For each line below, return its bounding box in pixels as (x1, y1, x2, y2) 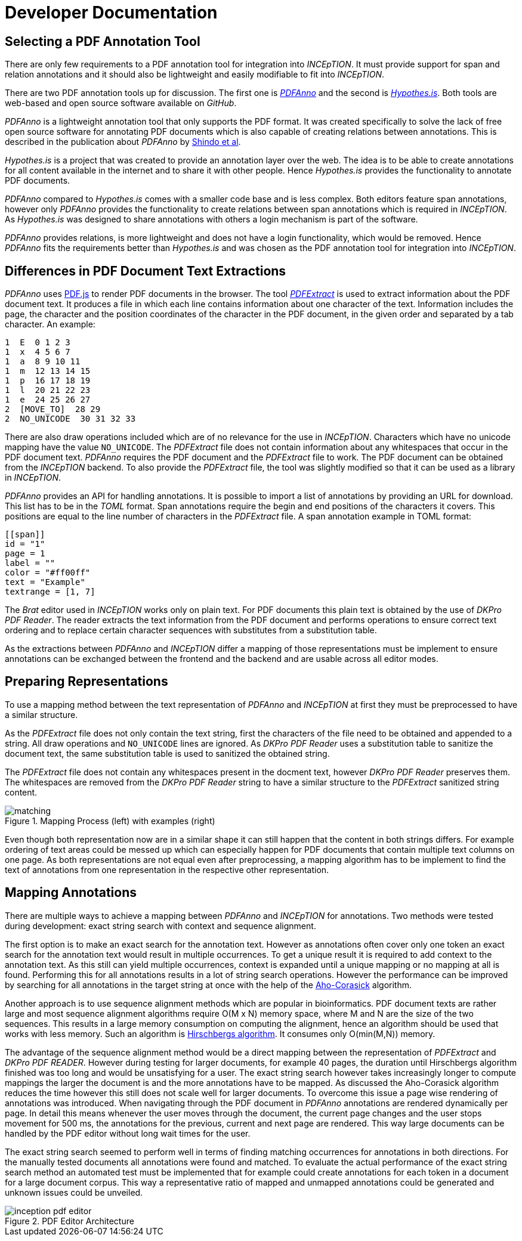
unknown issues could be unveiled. (5, 1187, 143, 1197)
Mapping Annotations (5, 885, 137, 900)
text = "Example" (5, 577, 85, 587)
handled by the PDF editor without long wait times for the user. (5, 1128, 251, 1138)
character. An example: (5, 319, 95, 330)
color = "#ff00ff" (5, 568, 91, 578)
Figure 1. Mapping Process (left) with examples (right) (5, 815, 215, 826)
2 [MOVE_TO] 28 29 (5, 404, 101, 414)
